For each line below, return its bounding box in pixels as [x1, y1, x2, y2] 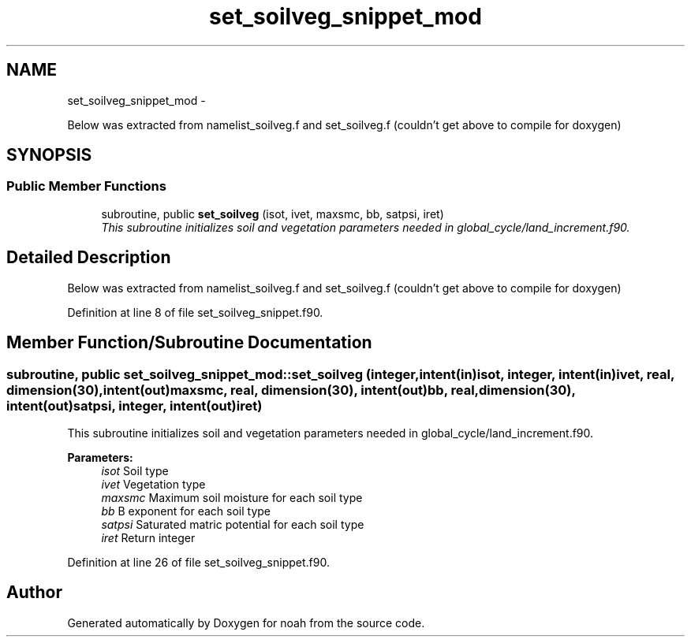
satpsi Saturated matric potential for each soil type [101, 517, 364, 531]
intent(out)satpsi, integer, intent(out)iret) [6, 397, 263, 414]
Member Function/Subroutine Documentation [6, 333, 372, 353]
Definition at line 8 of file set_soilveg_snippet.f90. [67, 305, 323, 319]
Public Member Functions [6, 178, 166, 195]
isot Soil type [101, 463, 169, 478]
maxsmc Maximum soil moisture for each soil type [101, 490, 363, 504]
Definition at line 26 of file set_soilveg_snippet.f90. [67, 555, 330, 569]
